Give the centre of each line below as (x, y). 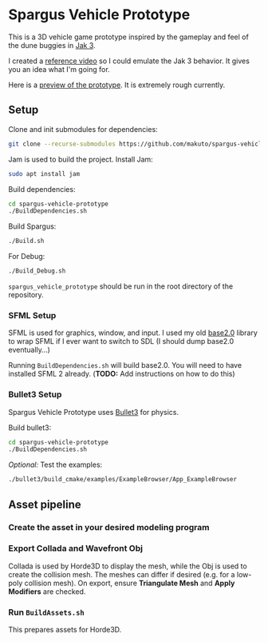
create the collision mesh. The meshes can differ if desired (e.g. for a (122, 574)
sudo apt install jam (44, 173)
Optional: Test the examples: (55, 465)
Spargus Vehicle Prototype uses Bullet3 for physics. (94, 412)
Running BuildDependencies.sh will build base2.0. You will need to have (125, 365)
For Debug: (27, 257)
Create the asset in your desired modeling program (109, 527)
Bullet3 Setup (35, 395)
